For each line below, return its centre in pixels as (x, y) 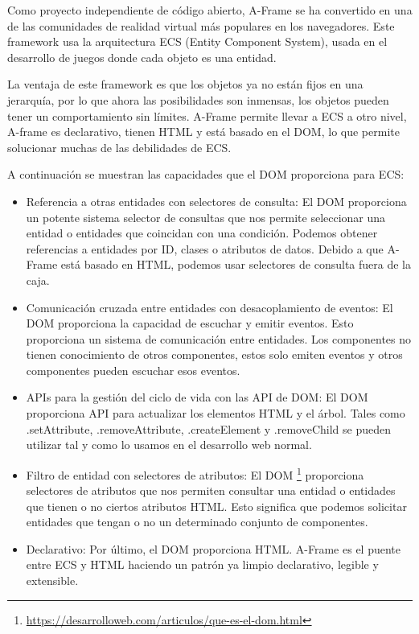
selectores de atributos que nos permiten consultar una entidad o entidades (211, 490)
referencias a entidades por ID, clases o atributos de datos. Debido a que (205, 248)
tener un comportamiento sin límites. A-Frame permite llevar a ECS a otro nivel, (207, 115)
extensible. (52, 580)
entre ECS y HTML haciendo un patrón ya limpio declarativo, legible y (202, 564)
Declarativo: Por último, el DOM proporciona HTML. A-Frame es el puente (213, 548)
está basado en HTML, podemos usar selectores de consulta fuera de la (236, 264)
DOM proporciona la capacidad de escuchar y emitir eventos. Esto (190, 323)
